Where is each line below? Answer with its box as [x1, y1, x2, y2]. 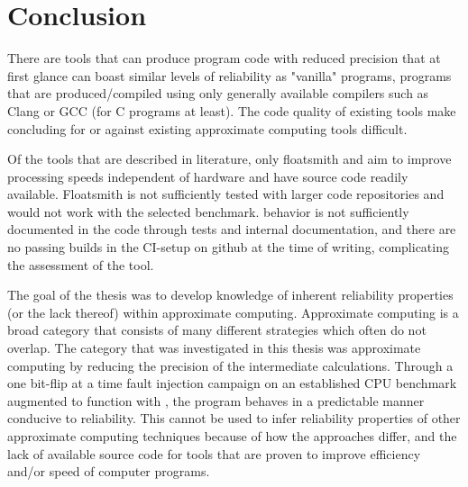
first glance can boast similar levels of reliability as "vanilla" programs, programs [7, 66, 452, 85]
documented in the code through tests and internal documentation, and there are [7, 220, 456, 239]
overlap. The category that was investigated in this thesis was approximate [7, 338, 421, 357]
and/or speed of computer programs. [7, 462, 210, 481]
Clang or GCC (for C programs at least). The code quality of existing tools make [7, 101, 456, 120]
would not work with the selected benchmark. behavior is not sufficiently [7, 202, 409, 221]
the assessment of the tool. [7, 255, 154, 274]
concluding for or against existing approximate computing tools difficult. [7, 119, 408, 138]
